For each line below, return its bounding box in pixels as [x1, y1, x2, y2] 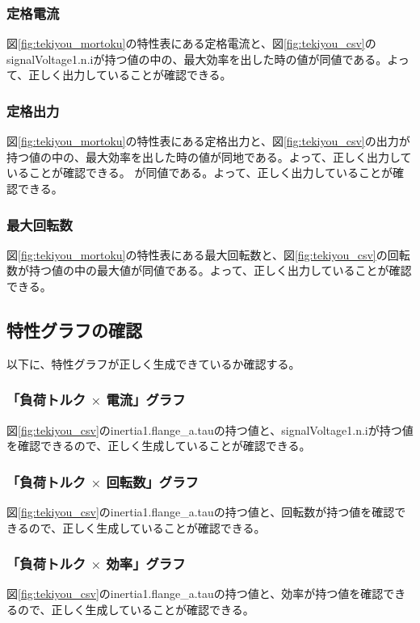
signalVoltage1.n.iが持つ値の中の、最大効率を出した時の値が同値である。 [6, 50, 388, 67]
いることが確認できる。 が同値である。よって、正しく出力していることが [6, 164, 393, 181]
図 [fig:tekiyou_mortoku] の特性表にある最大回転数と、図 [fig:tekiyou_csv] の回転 [6, 246, 410, 263]
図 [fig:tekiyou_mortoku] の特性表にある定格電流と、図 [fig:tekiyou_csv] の [6, 35, 376, 52]
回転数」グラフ [106, 471, 199, 491]
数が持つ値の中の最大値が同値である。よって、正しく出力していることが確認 [6, 262, 412, 279]
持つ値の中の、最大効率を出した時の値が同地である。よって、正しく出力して [6, 148, 412, 165]
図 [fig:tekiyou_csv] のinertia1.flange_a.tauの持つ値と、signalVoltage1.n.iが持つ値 [6, 421, 414, 438]
